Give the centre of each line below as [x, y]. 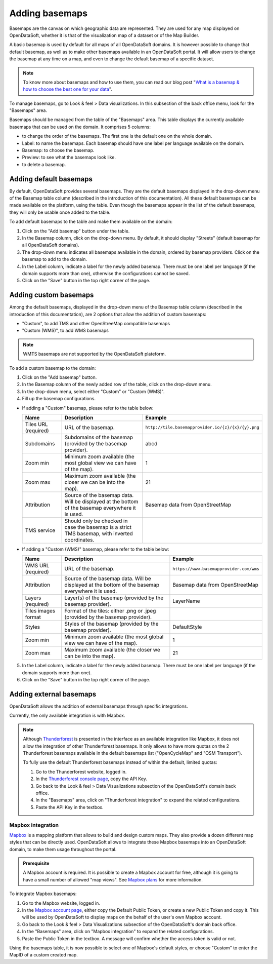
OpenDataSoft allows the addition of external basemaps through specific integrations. [99, 706]
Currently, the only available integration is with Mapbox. [67, 716]
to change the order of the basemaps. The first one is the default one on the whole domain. [117, 136]
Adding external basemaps [53, 694]
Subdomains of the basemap [99, 437]
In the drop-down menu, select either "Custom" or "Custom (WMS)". [93, 391]
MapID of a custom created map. [43, 955]
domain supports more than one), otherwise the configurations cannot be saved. [106, 273]
